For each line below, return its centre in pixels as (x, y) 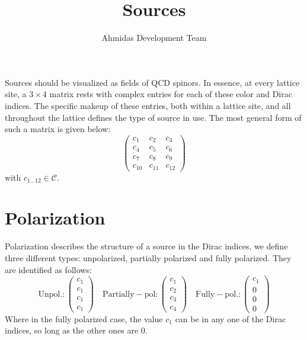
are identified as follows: (48, 269)
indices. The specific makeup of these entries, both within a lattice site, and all (148, 105)
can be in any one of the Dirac (231, 318)
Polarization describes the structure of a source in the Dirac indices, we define (146, 246)
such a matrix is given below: (58, 129)
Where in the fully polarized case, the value (84, 318)
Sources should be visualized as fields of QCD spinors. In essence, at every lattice (152, 82)
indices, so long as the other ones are (72, 330)
